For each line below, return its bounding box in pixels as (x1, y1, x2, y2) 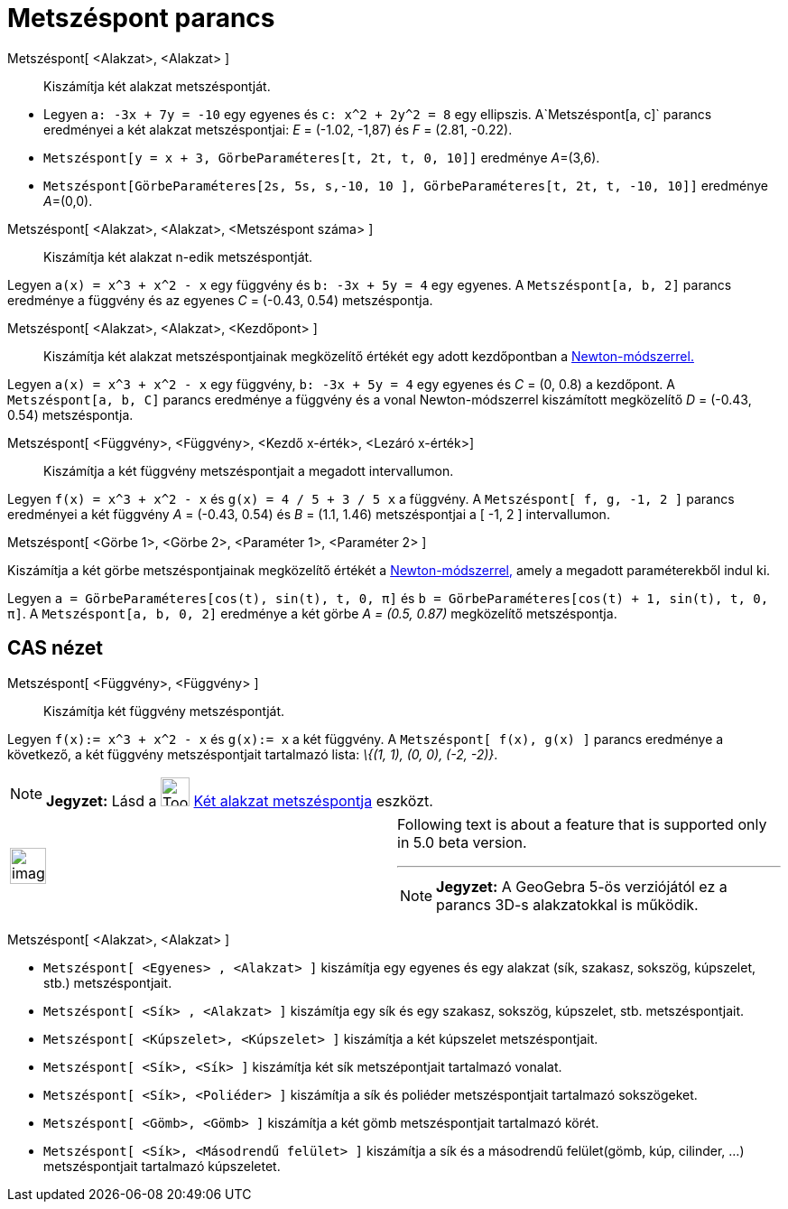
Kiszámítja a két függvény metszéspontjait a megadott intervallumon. (43, 462, 454, 479)
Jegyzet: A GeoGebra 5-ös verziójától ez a (436, 877, 728, 896)
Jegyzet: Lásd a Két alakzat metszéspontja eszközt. (46, 791, 433, 810)
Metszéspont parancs (7, 3, 275, 33)
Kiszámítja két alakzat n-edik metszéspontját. (43, 248, 313, 265)
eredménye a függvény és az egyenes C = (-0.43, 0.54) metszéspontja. (7, 292, 433, 308)
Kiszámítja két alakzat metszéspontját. (43, 78, 271, 94)
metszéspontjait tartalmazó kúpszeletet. (43, 1158, 281, 1174)
